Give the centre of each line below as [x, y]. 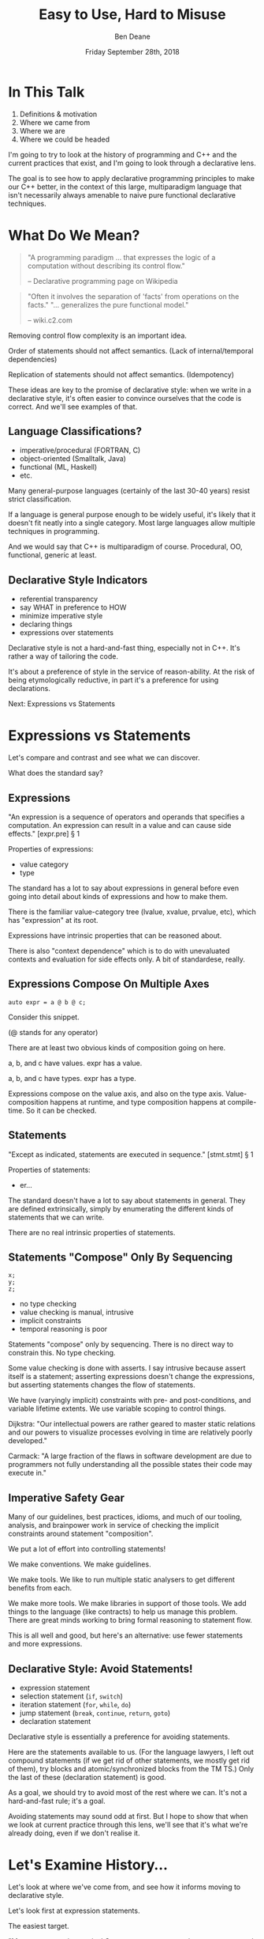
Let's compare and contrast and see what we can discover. [104, 758]
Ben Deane [132, 36]
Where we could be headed [65, 139]
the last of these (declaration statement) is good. [87, 1778]
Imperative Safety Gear [66, 1497]
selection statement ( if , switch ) [71, 1696]
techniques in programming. [54, 531]
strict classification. [40, 499]
